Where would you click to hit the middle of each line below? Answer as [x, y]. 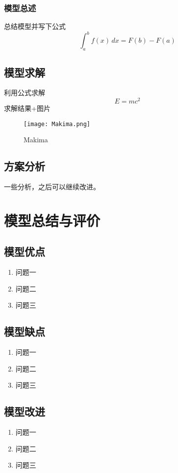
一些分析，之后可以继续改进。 [52, 187]
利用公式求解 [25, 92]
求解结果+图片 [27, 108]
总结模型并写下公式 [35, 26]
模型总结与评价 [52, 220]
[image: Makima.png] [57, 124]
